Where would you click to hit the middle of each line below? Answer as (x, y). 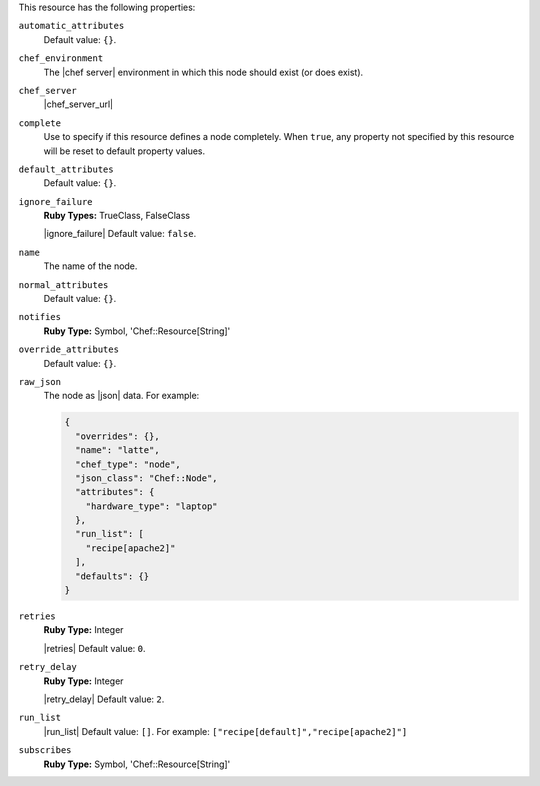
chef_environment (61, 58)
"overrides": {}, (117, 436)
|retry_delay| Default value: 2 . (104, 699)
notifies (40, 317)
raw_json (40, 381)
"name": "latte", (117, 450)
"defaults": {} (112, 576)
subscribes (45, 750)
